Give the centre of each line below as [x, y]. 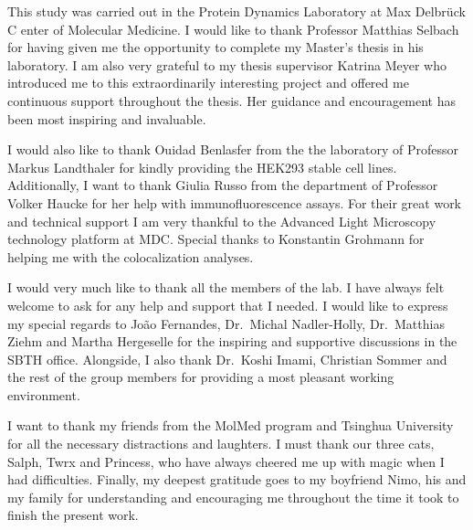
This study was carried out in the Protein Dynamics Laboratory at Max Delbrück [236, 11]
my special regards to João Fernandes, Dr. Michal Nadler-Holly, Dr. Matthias [226, 323]
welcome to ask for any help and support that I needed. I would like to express [228, 305]
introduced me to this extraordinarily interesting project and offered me [208, 83]
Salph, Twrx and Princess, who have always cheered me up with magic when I [226, 461]
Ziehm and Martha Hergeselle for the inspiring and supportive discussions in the [232, 341]
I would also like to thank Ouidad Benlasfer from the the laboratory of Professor [233, 149]
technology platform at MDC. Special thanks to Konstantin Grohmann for [216, 239]
